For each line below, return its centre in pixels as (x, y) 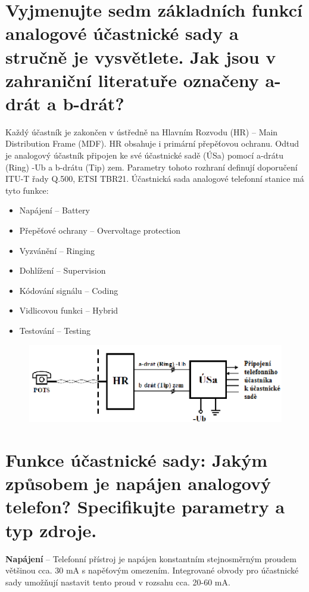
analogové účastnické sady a (122, 33)
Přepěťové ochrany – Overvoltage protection (100, 230)
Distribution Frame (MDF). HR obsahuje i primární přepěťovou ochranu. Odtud (152, 143)
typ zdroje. (51, 530)
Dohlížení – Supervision (63, 270)
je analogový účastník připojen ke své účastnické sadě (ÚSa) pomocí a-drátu (145, 155)
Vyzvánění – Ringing (57, 250)
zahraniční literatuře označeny (132, 80)
